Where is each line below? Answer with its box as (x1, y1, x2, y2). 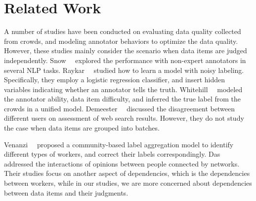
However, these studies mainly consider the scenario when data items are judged (4, 45, 247, 56)
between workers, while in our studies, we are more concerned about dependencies (4, 178, 252, 188)
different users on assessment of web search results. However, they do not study (4, 113, 244, 123)
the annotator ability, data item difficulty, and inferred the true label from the (4, 94, 241, 104)
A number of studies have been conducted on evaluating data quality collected (4, 26, 241, 36)
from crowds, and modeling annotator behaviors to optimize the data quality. (4, 35, 238, 46)
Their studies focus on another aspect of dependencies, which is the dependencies (4, 168, 250, 178)
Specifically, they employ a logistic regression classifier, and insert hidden (4, 74, 225, 85)
